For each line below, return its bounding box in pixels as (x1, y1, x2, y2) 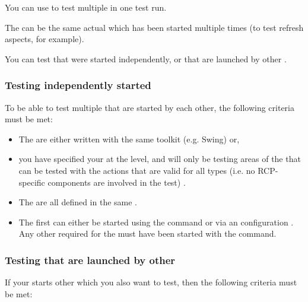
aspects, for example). (5, 33, 84, 45)
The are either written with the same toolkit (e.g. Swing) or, (18, 132, 240, 145)
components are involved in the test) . (47, 176, 186, 188)
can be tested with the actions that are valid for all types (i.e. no (18, 164, 255, 176)
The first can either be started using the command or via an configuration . (18, 215, 294, 228)
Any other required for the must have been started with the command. (18, 227, 277, 240)
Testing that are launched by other (5, 252, 176, 267)
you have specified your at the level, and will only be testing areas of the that (18, 152, 301, 165)
